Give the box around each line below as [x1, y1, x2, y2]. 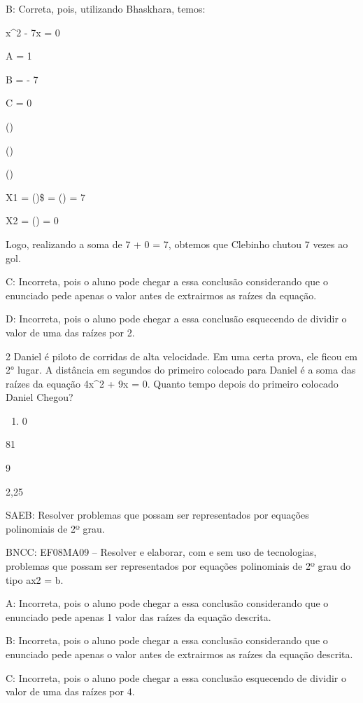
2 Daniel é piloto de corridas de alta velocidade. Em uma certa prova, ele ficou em [6, 348, 358, 363]
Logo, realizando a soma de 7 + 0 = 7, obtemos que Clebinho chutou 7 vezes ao [6, 236, 348, 251]
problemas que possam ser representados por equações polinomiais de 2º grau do [6, 559, 351, 573]
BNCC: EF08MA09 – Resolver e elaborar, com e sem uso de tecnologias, [6, 545, 317, 559]
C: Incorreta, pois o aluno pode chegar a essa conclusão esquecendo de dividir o [6, 670, 347, 685]
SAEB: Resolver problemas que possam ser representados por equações [6, 507, 309, 522]
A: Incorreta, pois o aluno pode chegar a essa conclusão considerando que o [6, 596, 329, 610]
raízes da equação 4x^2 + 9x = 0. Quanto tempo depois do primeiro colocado [6, 376, 339, 390]
